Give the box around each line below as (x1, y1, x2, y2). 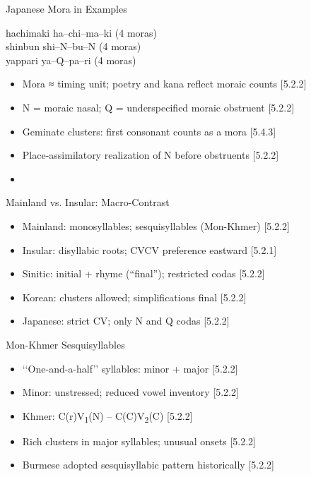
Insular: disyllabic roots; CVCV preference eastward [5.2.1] (22, 242, 277, 257)
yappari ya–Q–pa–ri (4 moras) (6, 52, 136, 67)
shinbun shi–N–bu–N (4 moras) (6, 39, 141, 54)
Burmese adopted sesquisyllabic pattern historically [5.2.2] (22, 457, 274, 472)
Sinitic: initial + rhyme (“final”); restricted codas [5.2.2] (22, 266, 265, 281)
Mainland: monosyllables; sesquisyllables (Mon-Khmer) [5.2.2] (22, 218, 290, 233)
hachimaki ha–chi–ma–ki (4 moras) (6, 25, 158, 40)
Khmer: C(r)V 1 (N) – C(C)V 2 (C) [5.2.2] (22, 408, 193, 425)
